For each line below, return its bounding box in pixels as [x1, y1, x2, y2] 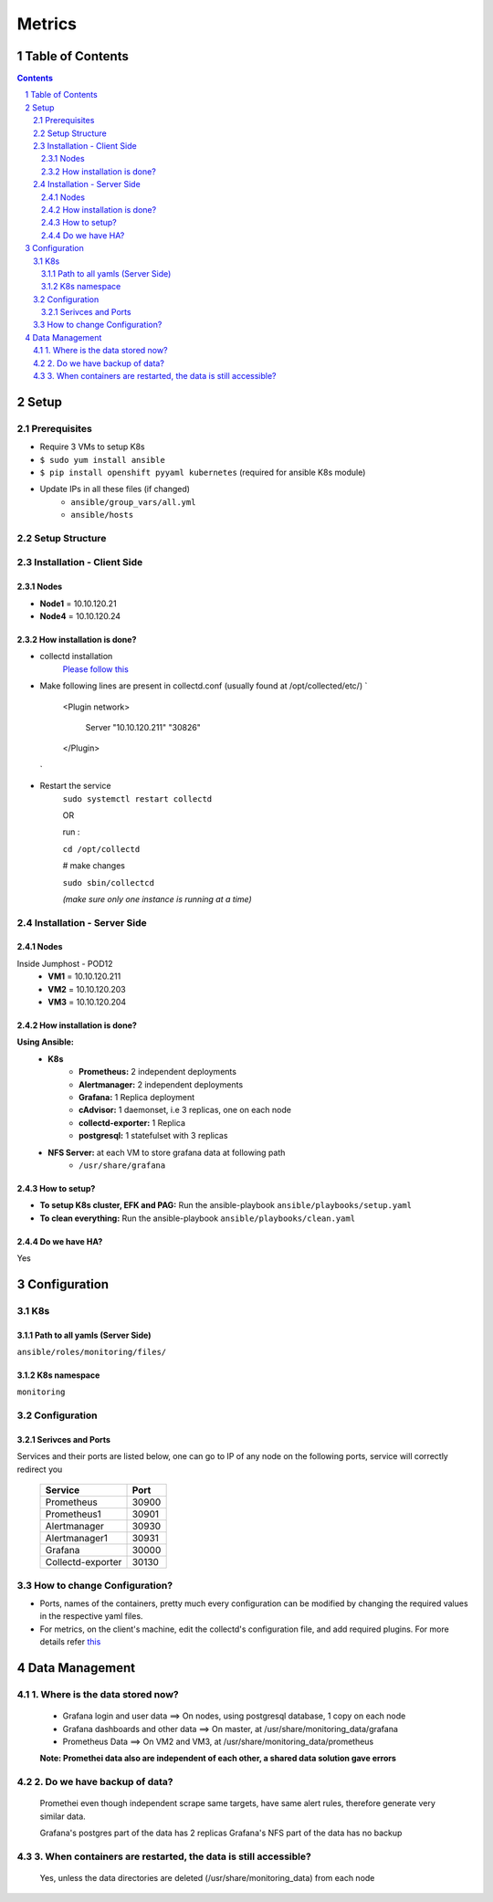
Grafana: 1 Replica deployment [79, 1092, 195, 1102]
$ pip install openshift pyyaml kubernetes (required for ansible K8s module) [39, 467, 366, 478]
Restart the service [39, 781, 111, 792]
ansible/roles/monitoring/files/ [16, 1347, 167, 1358]
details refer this [39, 1636, 101, 1647]
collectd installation [39, 651, 113, 662]
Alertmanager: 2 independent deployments [79, 1078, 244, 1090]
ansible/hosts [70, 510, 134, 520]
